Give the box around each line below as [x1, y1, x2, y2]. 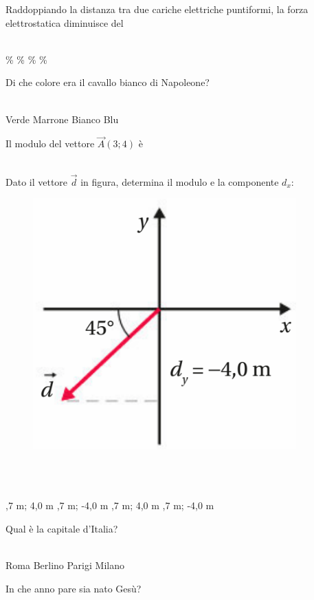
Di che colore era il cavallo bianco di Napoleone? [5, 75, 210, 89]
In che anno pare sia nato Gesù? [5, 581, 142, 595]
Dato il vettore [5, 174, 68, 189]
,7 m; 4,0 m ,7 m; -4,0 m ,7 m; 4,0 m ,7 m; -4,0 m [5, 498, 214, 513]
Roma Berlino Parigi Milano [5, 557, 124, 572]
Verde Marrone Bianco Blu [5, 111, 119, 126]
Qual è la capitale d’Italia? [5, 521, 118, 535]
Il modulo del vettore [5, 136, 95, 151]
